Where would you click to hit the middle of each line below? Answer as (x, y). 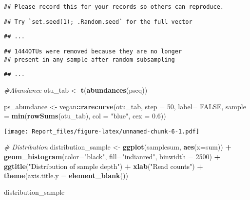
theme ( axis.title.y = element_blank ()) (66, 175)
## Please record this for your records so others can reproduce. (114, 7)
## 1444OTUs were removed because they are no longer (93, 51)
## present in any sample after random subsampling (89, 59)
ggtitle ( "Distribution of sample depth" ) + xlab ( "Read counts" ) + (104, 166)
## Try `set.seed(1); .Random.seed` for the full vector (98, 22)
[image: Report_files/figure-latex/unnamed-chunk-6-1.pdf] (102, 131)
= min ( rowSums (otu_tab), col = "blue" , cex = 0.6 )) (85, 116)
